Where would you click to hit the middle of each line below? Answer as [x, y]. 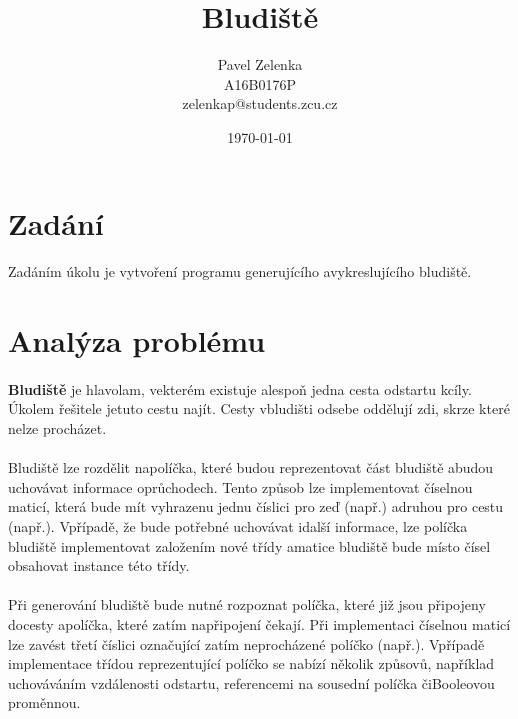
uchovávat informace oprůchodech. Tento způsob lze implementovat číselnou [240, 486]
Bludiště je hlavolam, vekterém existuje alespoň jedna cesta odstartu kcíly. [240, 388]
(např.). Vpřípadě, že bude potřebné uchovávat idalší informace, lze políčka [238, 526]
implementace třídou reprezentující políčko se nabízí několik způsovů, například [251, 663]
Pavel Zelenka [260, 64]
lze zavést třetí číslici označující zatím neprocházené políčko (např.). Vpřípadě [246, 643]
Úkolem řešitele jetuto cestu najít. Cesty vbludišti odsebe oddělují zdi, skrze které [259, 408]
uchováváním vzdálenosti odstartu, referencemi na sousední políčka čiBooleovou [251, 682]
